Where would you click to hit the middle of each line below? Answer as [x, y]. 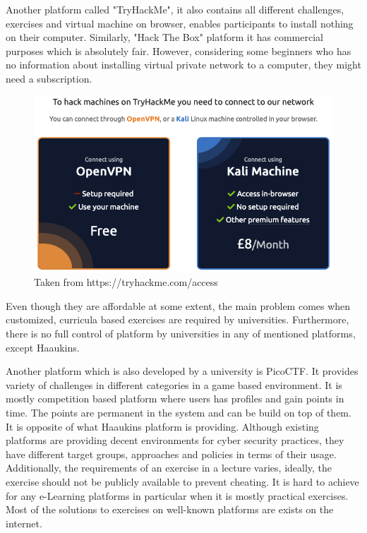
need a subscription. [49, 78]
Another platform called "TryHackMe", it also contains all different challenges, [175, 9]
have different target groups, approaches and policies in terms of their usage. [171, 454]
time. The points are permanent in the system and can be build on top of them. [179, 413]
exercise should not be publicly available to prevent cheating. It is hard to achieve [182, 481]
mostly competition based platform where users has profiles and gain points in [175, 399]
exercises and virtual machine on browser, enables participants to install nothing [180, 23]
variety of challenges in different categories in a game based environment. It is [174, 384]
